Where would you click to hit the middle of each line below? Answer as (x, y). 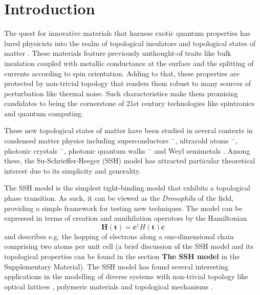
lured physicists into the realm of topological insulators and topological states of (130, 43)
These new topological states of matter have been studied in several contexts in (128, 130)
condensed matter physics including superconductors (86, 141)
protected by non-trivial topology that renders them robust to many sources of (128, 83)
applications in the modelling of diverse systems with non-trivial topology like (126, 276)
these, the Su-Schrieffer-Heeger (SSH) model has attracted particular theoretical (130, 161)
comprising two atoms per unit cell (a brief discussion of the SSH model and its (129, 246)
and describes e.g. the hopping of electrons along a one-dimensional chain (119, 236)
